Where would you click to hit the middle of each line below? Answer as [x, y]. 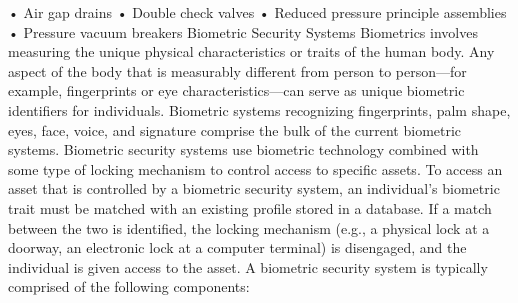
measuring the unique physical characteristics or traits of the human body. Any [251, 51]
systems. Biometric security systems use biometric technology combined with [243, 149]
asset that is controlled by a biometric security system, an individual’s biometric [254, 188]
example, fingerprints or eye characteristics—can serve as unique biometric [236, 90]
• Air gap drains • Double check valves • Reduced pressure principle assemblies [257, 12]
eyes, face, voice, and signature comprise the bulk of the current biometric [235, 129]
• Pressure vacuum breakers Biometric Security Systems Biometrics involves [243, 31]
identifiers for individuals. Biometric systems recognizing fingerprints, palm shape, [259, 109]
